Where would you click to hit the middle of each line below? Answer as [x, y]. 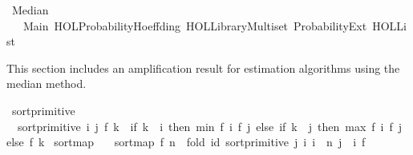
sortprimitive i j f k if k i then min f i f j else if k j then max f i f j [210, 126]
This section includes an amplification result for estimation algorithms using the [203, 68]
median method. [47, 83]
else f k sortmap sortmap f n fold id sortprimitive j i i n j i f [186, 142]
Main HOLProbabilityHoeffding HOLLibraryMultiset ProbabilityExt [195, 25]
